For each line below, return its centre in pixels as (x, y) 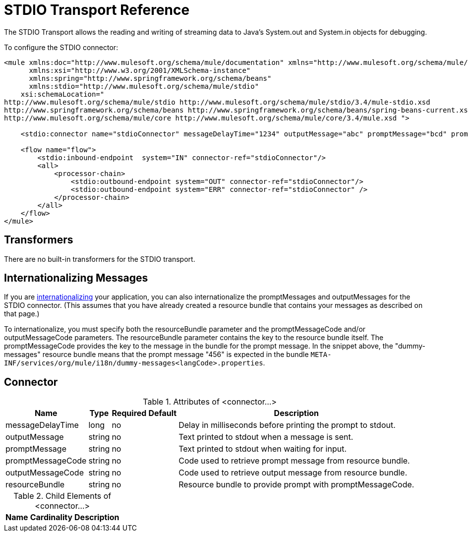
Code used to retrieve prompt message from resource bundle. (294, 461)
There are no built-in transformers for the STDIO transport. (100, 259)
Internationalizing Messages (76, 278)
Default (163, 413)
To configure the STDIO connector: (61, 47)
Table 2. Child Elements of (62, 496)
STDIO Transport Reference (97, 10)
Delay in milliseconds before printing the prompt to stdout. (287, 425)
